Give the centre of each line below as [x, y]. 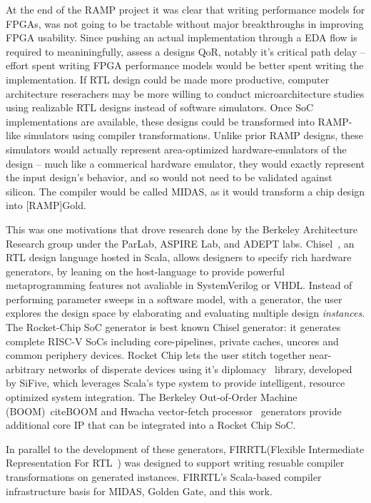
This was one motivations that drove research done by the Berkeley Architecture [182, 229]
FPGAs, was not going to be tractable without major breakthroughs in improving [185, 23]
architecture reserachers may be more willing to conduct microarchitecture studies [185, 93]
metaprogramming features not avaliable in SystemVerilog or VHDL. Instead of [179, 285]
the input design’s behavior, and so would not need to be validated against [169, 177]
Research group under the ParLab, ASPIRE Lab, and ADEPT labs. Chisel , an [180, 243]
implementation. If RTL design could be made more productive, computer [168, 79]
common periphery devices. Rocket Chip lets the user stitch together [156, 355]
